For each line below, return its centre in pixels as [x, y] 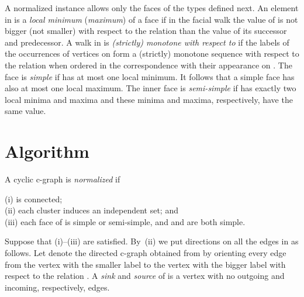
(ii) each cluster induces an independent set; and [91, 210]
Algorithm [47, 151]
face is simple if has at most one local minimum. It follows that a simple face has [150, 76]
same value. [25, 111]
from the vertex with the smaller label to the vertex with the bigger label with [145, 264]
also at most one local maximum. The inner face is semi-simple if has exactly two [151, 88]
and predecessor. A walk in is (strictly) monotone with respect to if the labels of [147, 42]
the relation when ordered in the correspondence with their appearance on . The [148, 65]
